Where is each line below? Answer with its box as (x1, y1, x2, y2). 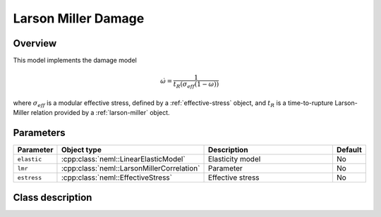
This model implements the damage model (13, 56, 137, 65)
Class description (13, 191, 92, 204)
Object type (61, 145, 102, 155)
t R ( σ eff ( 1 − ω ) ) (173, 80, 219, 90)
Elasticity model (207, 154, 261, 164)
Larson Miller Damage (13, 11, 145, 26)
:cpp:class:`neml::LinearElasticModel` (61, 154, 186, 164)
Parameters (13, 127, 66, 139)
